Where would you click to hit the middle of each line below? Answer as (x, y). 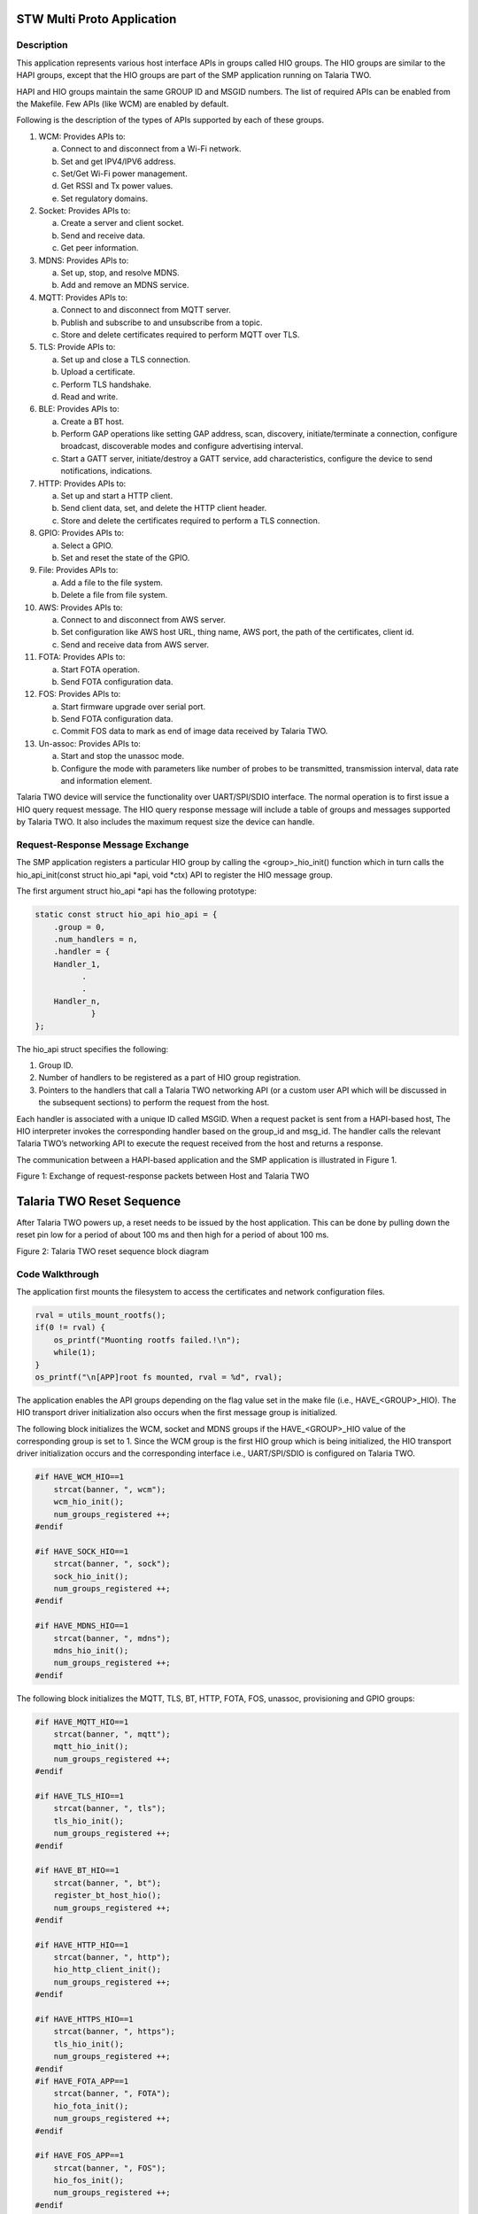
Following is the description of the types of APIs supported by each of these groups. (170, 120)
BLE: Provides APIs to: (79, 409)
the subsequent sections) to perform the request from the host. (154, 1103)
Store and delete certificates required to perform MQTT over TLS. (180, 334)
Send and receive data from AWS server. (135, 644)
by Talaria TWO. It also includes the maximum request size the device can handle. (166, 822)
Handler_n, (77, 1001)
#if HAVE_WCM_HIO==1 (79, 1477)
